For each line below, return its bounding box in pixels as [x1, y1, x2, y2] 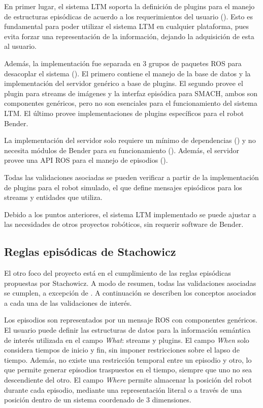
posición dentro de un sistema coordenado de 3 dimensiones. [4, 394, 191, 405]
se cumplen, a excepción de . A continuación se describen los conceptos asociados [4, 287, 256, 298]
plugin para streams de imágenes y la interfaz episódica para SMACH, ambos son [4, 88, 258, 98]
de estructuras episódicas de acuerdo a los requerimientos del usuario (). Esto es [4, 11, 253, 21]
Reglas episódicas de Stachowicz [4, 244, 176, 259]
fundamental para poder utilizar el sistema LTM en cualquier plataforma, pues [4, 21, 249, 32]
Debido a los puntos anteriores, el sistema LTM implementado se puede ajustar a [4, 209, 256, 219]
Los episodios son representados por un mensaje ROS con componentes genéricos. [4, 314, 257, 325]
